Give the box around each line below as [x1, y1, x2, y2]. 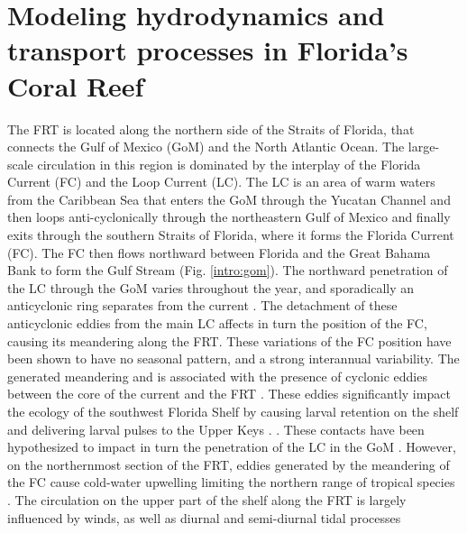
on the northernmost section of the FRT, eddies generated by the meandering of [7, 455, 450, 473]
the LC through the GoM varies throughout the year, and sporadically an [7, 278, 415, 297]
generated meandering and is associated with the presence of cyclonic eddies [7, 366, 427, 385]
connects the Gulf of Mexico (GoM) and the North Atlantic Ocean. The [7, 137, 405, 156]
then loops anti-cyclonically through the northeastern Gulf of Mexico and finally [7, 207, 451, 226]
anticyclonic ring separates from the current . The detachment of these [7, 296, 398, 315]
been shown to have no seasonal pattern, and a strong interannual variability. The [7, 349, 460, 368]
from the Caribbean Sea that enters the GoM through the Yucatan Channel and [7, 189, 451, 208]
